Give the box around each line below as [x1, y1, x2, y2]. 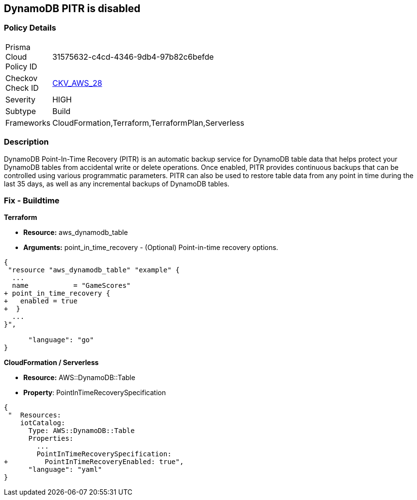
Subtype [5, 106, 36, 116]
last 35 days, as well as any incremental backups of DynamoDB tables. [4, 179, 230, 188]
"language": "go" [28, 336, 94, 344]
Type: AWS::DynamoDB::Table [28, 427, 135, 435]
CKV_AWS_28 [52, 78, 102, 88]
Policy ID [5, 61, 37, 71]
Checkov [5, 73, 38, 83]
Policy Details [4, 23, 56, 33]
